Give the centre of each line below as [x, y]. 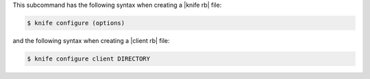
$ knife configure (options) [76, 23]
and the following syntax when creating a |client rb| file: [91, 40]
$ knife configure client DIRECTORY [89, 59]
